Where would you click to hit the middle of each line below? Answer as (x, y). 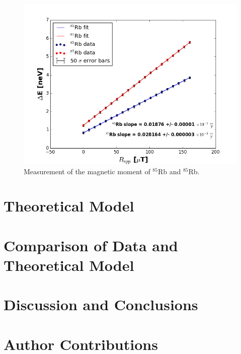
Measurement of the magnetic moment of (87, 171)
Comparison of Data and (91, 245)
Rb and (169, 171)
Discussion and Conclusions (101, 304)
